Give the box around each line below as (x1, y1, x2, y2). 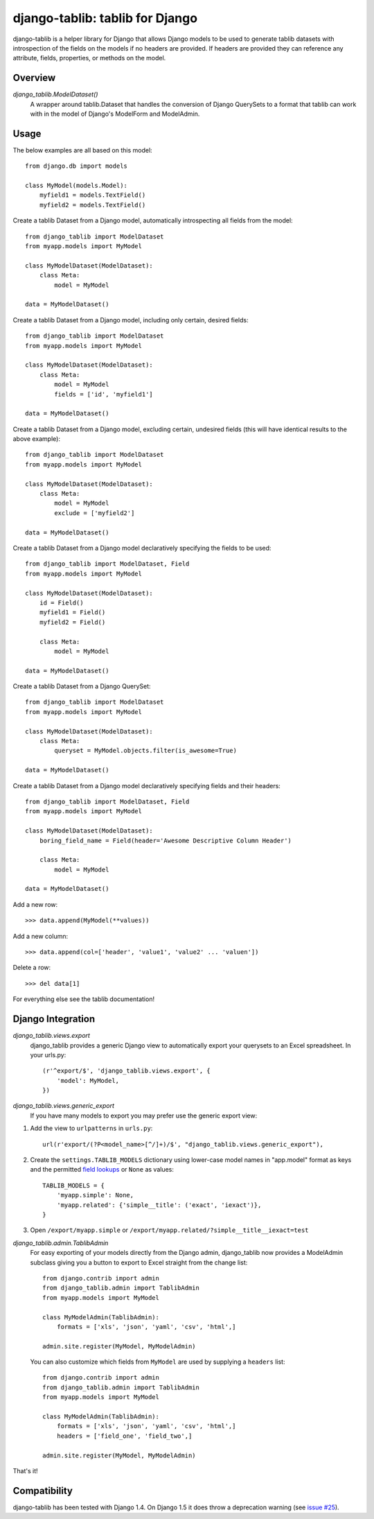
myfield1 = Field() (39, 609, 106, 616)
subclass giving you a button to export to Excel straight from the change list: (30, 1258, 248, 1267)
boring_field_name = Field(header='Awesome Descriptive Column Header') (39, 836, 292, 844)
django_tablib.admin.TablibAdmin (12, 1238, 109, 1247)
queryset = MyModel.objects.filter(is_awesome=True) (54, 747, 237, 755)
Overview (12, 72, 56, 84)
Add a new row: (12, 900, 58, 908)
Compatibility (12, 1484, 73, 1497)
